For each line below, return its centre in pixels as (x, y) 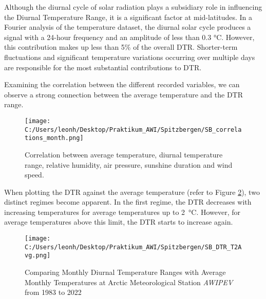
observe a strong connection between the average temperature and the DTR (124, 94)
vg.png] (38, 256)
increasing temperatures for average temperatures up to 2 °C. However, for (122, 212)
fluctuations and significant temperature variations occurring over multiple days (130, 57)
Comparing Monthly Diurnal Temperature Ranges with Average (125, 272)
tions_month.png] (54, 138)
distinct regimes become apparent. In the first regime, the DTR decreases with (128, 202)
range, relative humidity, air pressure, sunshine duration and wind (129, 164)
